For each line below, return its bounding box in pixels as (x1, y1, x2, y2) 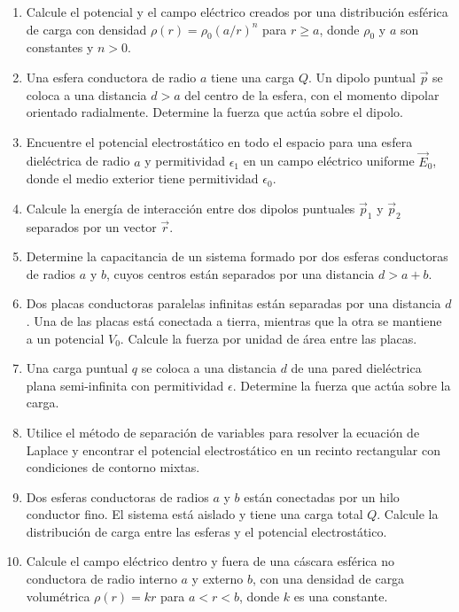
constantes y (26, 38, 94, 57)
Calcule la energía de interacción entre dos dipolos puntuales (26, 198, 355, 217)
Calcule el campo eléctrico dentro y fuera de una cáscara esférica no (26, 552, 395, 570)
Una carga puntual (26, 359, 128, 377)
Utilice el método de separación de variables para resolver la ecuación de (26, 422, 420, 441)
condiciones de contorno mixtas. (26, 458, 200, 476)
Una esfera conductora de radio (26, 67, 197, 86)
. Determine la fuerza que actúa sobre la (232, 376, 451, 394)
